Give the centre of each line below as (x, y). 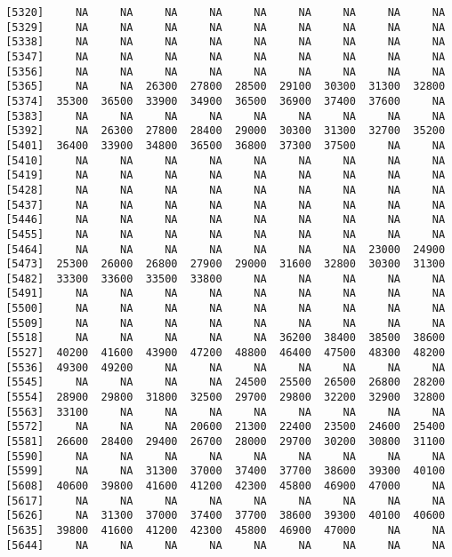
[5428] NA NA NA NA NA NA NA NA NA (226, 190)
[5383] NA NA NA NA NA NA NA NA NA (226, 116)
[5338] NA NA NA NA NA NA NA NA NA (226, 42)
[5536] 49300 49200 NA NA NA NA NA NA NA (226, 367)
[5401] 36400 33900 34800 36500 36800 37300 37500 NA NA (226, 145)
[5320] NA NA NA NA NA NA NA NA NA (226, 12)
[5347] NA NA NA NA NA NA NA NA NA (226, 56)
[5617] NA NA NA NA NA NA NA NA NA (226, 501)
